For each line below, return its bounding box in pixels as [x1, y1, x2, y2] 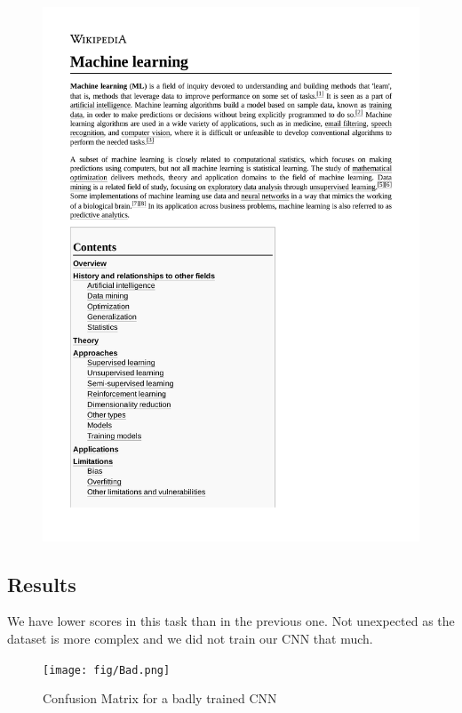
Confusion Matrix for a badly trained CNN [43, 689, 277, 708]
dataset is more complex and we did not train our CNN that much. [7, 629, 373, 647]
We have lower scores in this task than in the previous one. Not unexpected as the [7, 612, 455, 630]
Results [7, 570, 76, 597]
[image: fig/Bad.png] [43, 663, 171, 677]
